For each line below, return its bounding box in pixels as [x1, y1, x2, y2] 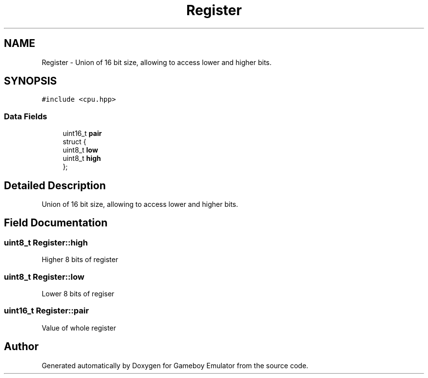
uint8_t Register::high [4, 237, 88, 247]
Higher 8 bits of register [42, 255, 118, 264]
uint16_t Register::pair [4, 306, 89, 316]
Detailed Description [4, 179, 106, 192]
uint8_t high [63, 154, 101, 163]
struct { [63, 137, 86, 146]
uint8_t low [63, 146, 98, 155]
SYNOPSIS [4, 75, 57, 88]
